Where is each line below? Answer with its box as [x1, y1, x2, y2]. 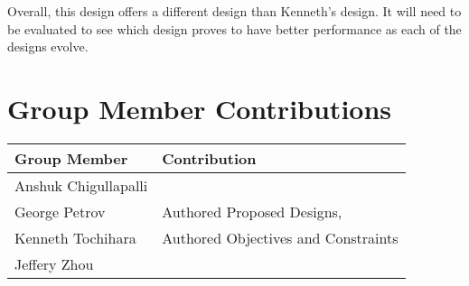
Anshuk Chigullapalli [14, 174, 148, 196]
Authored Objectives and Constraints [162, 226, 399, 248]
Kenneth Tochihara [14, 226, 136, 248]
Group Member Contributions [7, 89, 392, 126]
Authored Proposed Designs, [162, 200, 342, 222]
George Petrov [14, 200, 106, 222]
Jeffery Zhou [14, 253, 94, 274]
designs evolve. [7, 37, 89, 56]
